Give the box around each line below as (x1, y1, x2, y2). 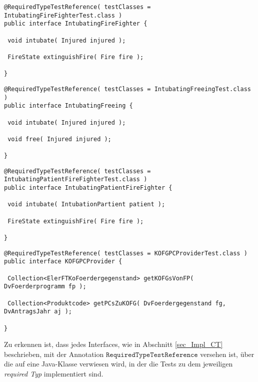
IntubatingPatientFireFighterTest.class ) (4, 176, 147, 183)
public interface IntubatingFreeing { (4, 102, 133, 110)
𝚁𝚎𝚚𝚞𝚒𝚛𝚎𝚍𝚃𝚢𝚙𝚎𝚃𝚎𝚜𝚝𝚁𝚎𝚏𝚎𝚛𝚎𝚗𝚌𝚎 (105, 351, 198, 358)
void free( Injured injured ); (7, 135, 111, 143)
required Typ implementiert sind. (4, 368, 103, 379)
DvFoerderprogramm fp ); (4, 283, 86, 290)
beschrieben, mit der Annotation (4, 348, 104, 359)
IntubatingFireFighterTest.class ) (4, 12, 122, 19)
